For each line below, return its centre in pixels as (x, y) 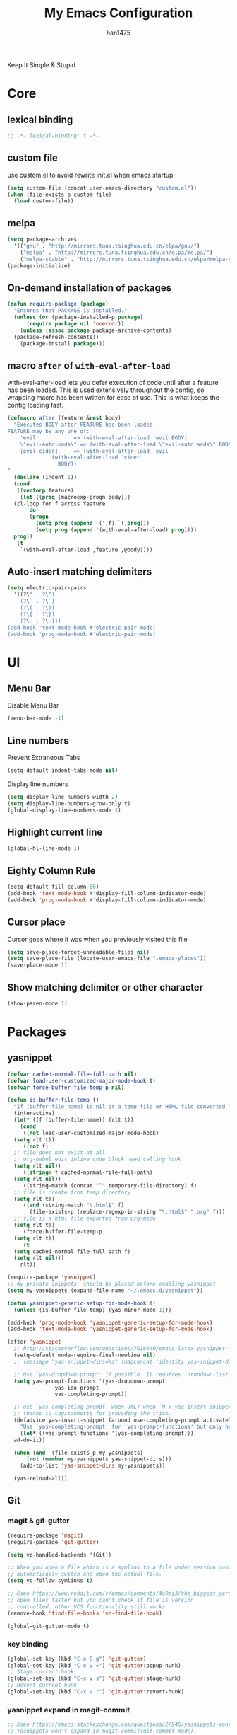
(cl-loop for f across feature (60, 504)
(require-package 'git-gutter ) (53, 1542)
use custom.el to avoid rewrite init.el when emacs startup (90, 175)
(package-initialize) (39, 266)
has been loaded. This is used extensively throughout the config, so (106, 390)
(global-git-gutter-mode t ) (49, 1626)
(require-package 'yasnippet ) (52, 1278)
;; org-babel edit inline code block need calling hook (97, 1159)
